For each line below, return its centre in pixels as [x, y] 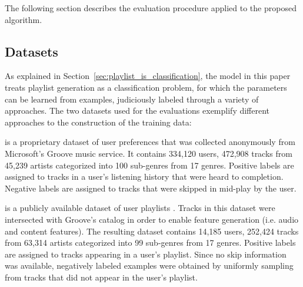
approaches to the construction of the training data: [98, 122]
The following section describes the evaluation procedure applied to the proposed [151, 8]
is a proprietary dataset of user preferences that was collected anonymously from [150, 142]
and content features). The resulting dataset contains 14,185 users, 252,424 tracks [152, 231]
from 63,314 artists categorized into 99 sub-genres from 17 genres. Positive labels [150, 243]
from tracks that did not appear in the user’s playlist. [101, 277]
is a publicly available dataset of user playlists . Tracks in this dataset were [140, 208]
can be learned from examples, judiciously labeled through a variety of [132, 99]
